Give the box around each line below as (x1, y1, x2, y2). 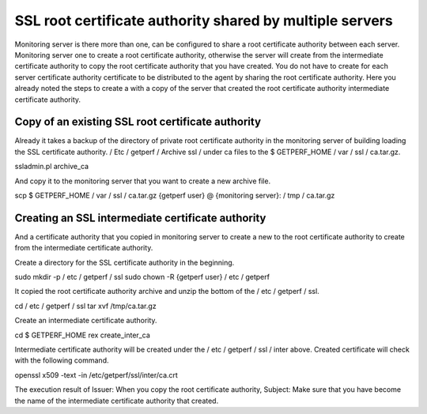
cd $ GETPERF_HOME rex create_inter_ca (14, 330, 150, 340)
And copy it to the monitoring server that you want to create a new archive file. (14, 176, 271, 186)
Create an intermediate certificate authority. (14, 316, 157, 326)
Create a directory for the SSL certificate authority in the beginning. (14, 258, 235, 267)
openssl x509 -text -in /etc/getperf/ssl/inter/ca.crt (14, 370, 178, 379)
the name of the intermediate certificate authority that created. (14, 396, 219, 405)
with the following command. (14, 356, 109, 365)
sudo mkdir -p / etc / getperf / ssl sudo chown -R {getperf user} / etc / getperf (14, 273, 270, 282)
